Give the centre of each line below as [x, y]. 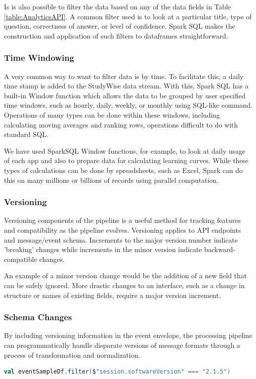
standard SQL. [26, 134]
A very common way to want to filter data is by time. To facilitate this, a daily [124, 76]
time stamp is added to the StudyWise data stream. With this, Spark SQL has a [126, 86]
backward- [220, 249]
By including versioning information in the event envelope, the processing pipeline [128, 335]
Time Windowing [39, 58]
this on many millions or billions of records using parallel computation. [111, 180]
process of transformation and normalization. [72, 355]
